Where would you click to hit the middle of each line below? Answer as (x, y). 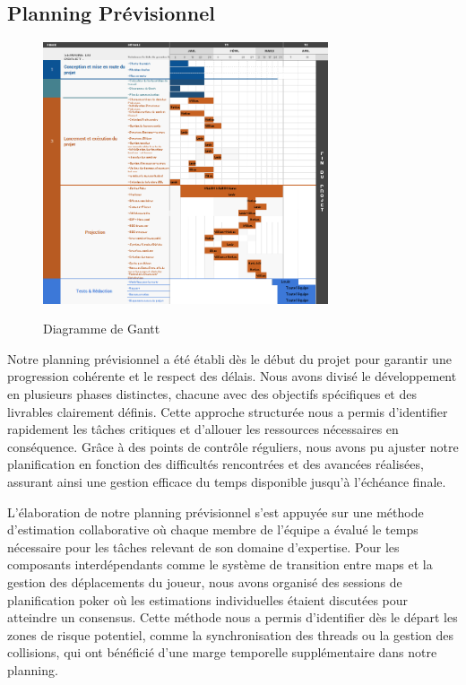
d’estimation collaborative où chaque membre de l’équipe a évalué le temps (213, 529)
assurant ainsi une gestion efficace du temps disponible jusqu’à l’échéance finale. (227, 482)
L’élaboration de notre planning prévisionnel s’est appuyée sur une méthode (216, 512)
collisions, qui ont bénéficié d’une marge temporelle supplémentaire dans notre (222, 652)
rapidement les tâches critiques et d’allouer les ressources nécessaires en (203, 429)
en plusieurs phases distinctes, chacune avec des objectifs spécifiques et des (212, 394)
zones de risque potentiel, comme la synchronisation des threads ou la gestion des (231, 634)
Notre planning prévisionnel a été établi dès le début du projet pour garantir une (229, 358)
